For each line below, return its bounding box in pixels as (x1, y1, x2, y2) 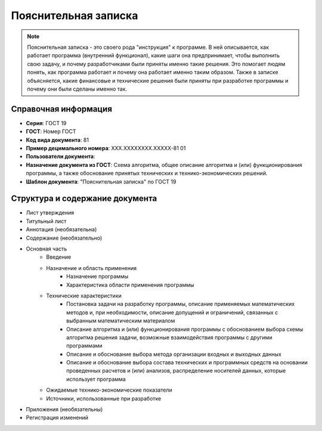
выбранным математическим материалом (66, 317, 175, 324)
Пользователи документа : (26, 153, 95, 160)
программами (66, 342, 103, 349)
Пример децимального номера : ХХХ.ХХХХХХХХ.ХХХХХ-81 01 (26, 144, 186, 151)
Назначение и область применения (46, 264, 137, 271)
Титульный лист (26, 218, 67, 225)
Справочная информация (11, 104, 113, 114)
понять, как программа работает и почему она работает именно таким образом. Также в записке (27, 69, 278, 76)
